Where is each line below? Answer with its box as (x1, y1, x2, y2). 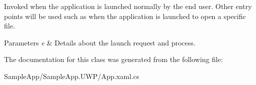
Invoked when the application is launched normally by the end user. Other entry (4, 1, 252, 11)
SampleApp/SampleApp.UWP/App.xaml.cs (4, 70, 139, 81)
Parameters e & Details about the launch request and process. (4, 37, 196, 47)
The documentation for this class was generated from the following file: (4, 54, 223, 64)
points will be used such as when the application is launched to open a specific (4, 10, 246, 21)
